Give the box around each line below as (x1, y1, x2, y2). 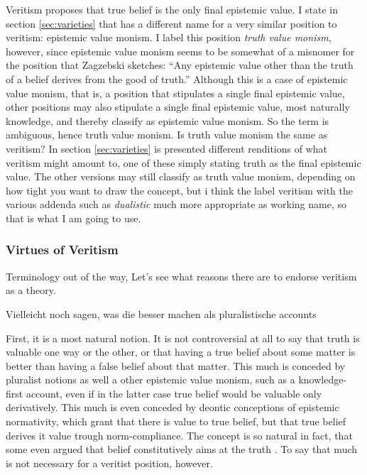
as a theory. (6, 283, 56, 297)
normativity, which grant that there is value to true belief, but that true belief (6, 414, 346, 429)
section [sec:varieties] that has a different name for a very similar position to (6, 16, 337, 31)
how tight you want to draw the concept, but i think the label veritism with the (6, 182, 353, 197)
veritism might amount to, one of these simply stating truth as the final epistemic (6, 155, 361, 170)
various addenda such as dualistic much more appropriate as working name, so (6, 197, 346, 212)
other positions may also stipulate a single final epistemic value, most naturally (6, 99, 350, 114)
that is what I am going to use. (6, 210, 141, 225)
